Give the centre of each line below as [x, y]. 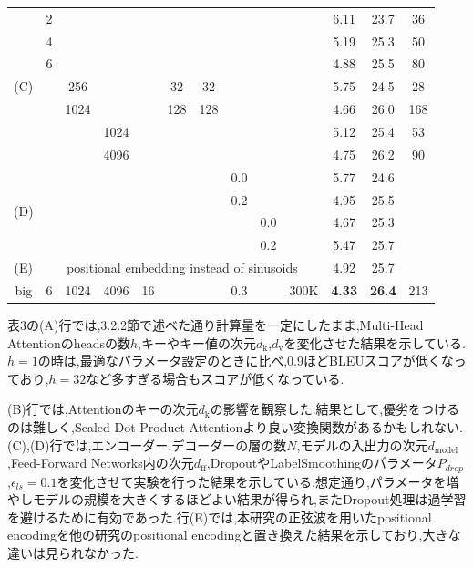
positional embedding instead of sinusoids [182, 268]
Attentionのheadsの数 [69, 342]
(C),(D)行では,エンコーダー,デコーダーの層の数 [147, 444]
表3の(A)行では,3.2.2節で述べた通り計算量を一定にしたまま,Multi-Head [216, 324]
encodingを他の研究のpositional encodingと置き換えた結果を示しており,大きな [234, 535]
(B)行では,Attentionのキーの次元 [103, 409]
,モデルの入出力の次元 [362, 444]
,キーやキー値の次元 [197, 342]
